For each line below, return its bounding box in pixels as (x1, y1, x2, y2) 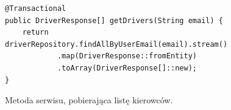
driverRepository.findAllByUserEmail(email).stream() (5, 40, 228, 49)
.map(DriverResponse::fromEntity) (57, 52, 197, 61)
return (22, 28, 49, 37)
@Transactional (5, 4, 66, 13)
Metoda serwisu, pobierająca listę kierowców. (5, 94, 173, 106)
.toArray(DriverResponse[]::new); (57, 63, 197, 72)
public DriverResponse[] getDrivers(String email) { (5, 16, 223, 25)
